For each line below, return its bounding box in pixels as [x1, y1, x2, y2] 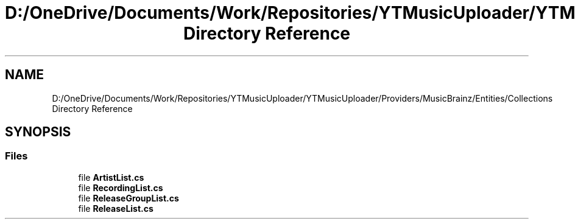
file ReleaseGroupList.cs [78, 192, 179, 203]
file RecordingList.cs [78, 182, 163, 193]
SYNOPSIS [5, 124, 71, 140]
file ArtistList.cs [78, 172, 144, 183]
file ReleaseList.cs [78, 203, 153, 214]
